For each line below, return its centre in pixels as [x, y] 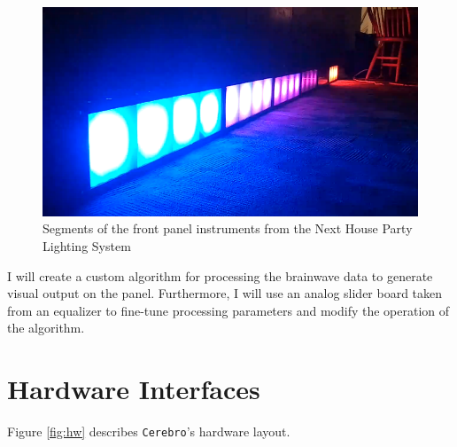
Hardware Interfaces [134, 389]
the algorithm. [46, 328]
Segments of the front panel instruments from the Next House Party [228, 228]
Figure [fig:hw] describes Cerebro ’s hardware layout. [149, 431]
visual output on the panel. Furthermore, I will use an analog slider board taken [225, 293]
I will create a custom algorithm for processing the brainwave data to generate [220, 275]
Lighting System [87, 246]
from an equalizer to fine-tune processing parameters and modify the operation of [228, 310]
